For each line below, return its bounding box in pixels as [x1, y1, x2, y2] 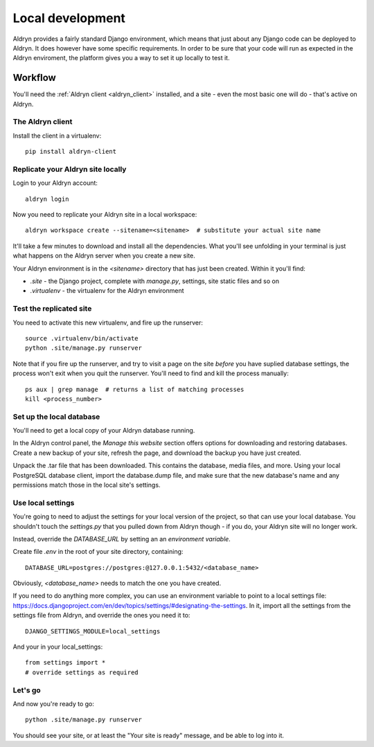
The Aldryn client [12, 117, 73, 127]
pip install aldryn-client [25, 147, 117, 156]
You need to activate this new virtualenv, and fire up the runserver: [12, 318, 204, 327]
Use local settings [12, 498, 75, 507]
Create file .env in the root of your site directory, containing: [12, 548, 184, 556]
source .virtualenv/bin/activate [25, 334, 139, 342]
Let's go [12, 685, 41, 695]
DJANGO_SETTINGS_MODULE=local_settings [25, 627, 161, 635]
